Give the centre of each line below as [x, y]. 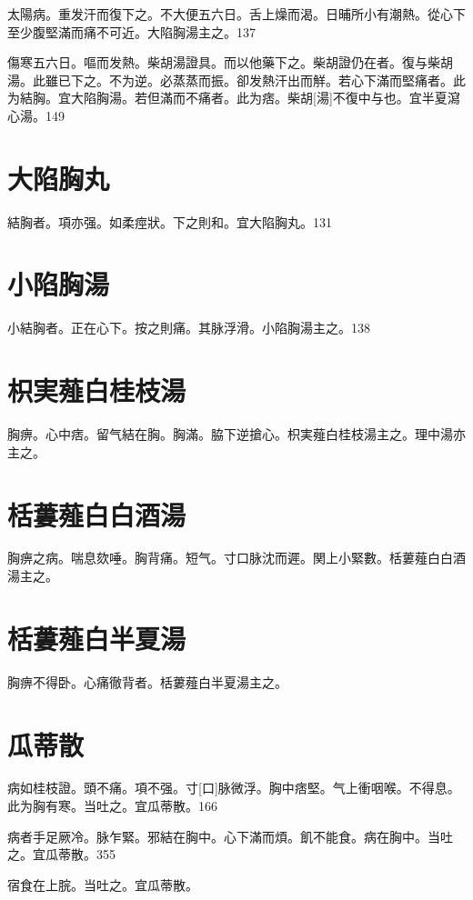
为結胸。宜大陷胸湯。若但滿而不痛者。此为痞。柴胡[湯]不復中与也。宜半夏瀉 [234, 98]
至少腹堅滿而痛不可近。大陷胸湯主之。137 [131, 31]
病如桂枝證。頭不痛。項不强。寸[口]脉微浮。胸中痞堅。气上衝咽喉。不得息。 [234, 788]
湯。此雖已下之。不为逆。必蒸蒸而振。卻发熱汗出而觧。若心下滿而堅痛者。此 [236, 80]
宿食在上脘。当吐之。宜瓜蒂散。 [103, 884]
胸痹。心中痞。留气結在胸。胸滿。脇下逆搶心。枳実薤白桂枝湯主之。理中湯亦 [236, 434]
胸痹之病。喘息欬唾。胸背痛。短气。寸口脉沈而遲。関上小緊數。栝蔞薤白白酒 [236, 558]
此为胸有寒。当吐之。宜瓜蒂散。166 [112, 806]
